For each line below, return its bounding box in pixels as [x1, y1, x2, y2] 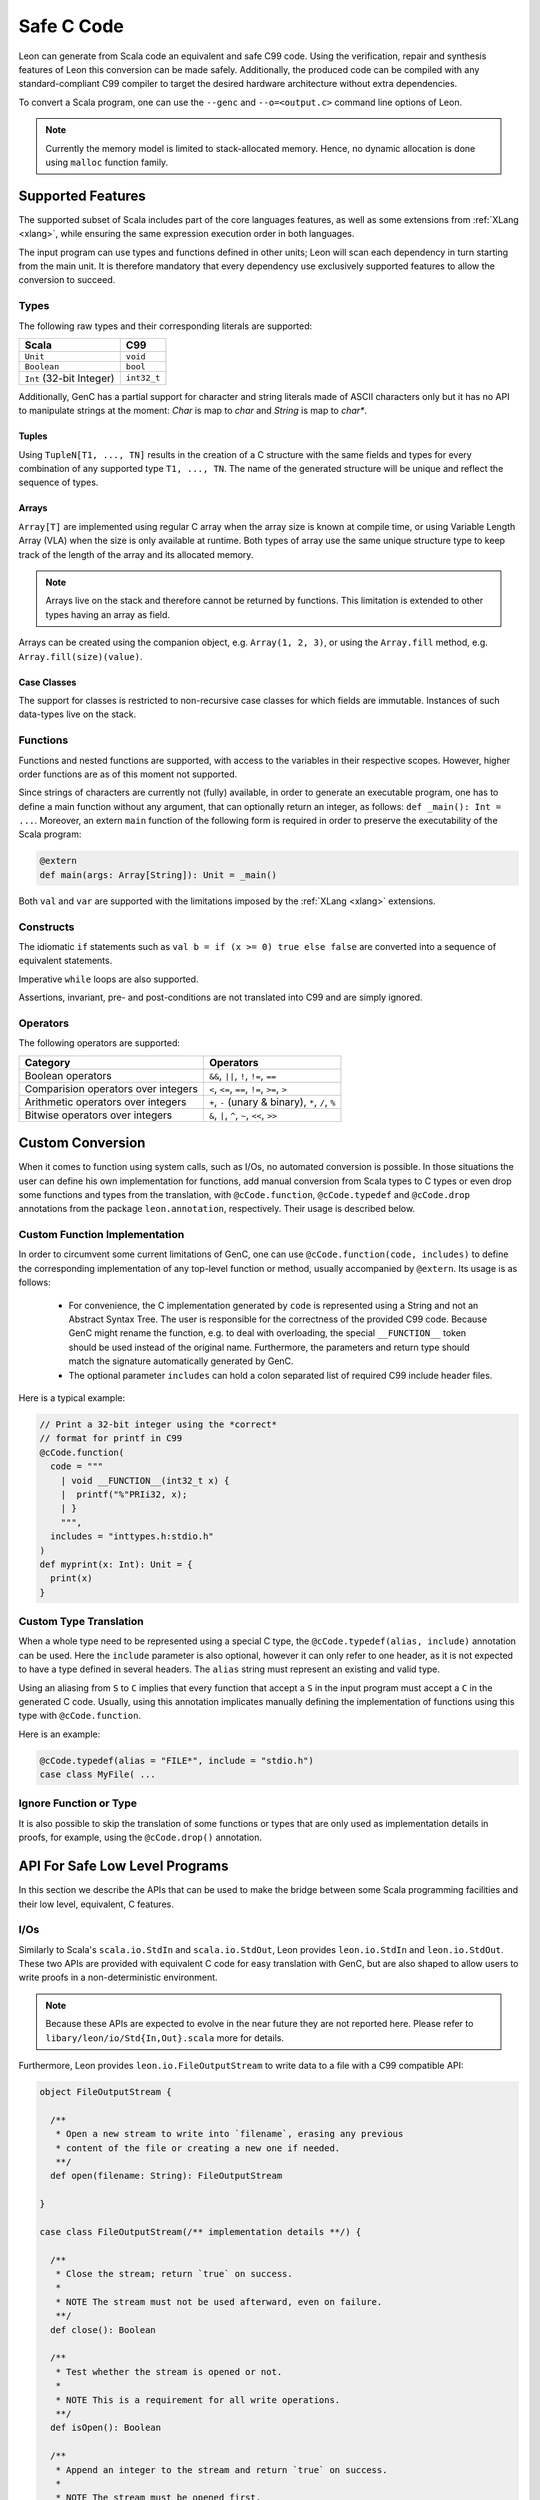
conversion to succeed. [18, 274, 116, 286]
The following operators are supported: [18, 1037, 180, 1049]
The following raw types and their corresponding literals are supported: [18, 320, 313, 332]
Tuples [18, 430, 48, 442]
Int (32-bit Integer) [24, 371, 115, 385]
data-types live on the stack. [18, 708, 137, 720]
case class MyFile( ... [39, 1769, 157, 1780]
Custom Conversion [18, 1135, 146, 1152]
